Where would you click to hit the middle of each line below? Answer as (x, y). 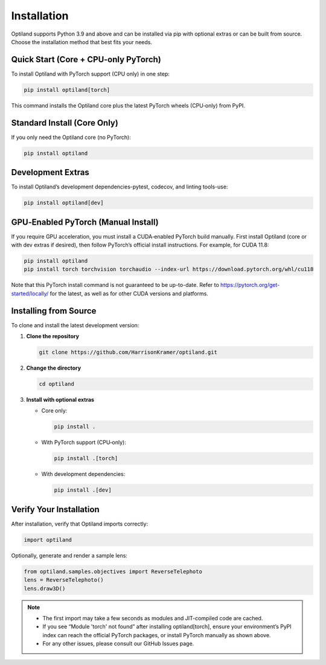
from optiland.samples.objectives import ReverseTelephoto (113, 571)
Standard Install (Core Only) (65, 123)
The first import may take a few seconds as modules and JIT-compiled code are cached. (153, 618)
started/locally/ (30, 294)
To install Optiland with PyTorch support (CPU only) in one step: (91, 74)
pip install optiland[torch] (67, 90)
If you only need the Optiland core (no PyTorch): (71, 137)
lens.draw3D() (45, 588)
